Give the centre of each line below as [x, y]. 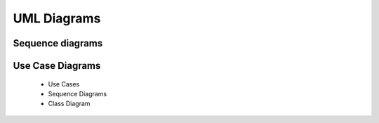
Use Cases [64, 84]
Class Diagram [69, 104]
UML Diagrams [57, 18]
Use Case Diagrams [57, 66]
